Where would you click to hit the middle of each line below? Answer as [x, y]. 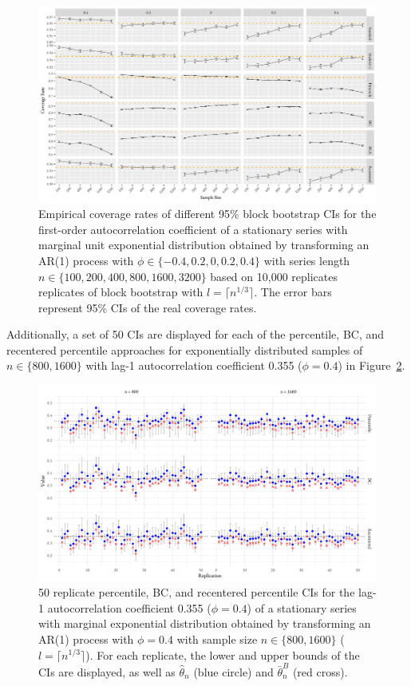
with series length [307, 260]
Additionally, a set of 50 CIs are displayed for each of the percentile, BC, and [196, 334]
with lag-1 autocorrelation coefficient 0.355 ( [194, 365]
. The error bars [293, 292]
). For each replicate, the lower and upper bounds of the [223, 654]
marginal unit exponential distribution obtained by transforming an [204, 245]
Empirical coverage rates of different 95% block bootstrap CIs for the [207, 214]
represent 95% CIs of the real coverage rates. [148, 307]
